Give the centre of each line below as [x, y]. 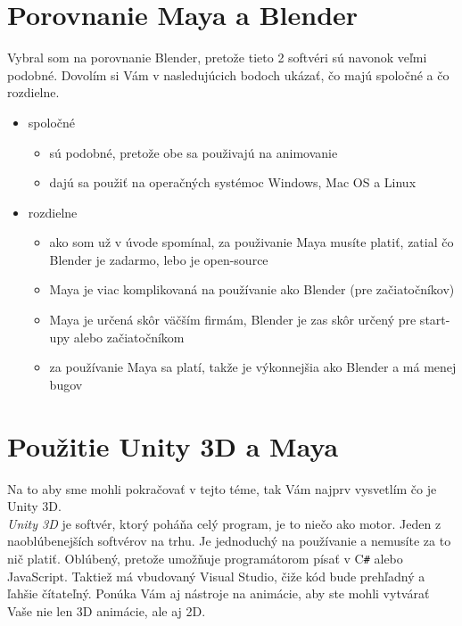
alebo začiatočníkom [129, 337]
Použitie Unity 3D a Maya [173, 445]
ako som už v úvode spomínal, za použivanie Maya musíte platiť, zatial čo [252, 242]
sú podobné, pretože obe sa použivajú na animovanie [194, 152]
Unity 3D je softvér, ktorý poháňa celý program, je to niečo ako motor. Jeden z [224, 523]
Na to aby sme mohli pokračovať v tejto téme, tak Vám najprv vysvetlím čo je [222, 488]
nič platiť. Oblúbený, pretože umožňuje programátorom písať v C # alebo [205, 558]
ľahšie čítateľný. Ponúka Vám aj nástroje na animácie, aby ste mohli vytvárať [219, 593]
